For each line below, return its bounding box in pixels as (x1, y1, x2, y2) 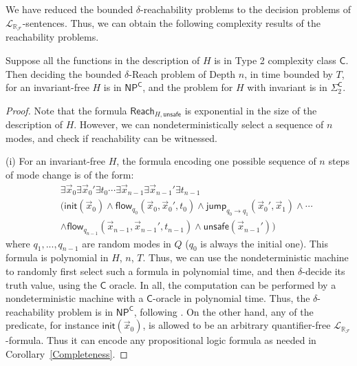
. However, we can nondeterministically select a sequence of (74, 117, 324, 132)
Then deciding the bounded (6, 66, 122, 81)
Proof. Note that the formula (6, 103, 127, 117)
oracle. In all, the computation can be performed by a (109, 277, 336, 292)
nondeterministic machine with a (6, 291, 144, 305)
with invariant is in (247, 80, 327, 94)
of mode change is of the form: (6, 167, 134, 182)
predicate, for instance (6, 318, 99, 332)
